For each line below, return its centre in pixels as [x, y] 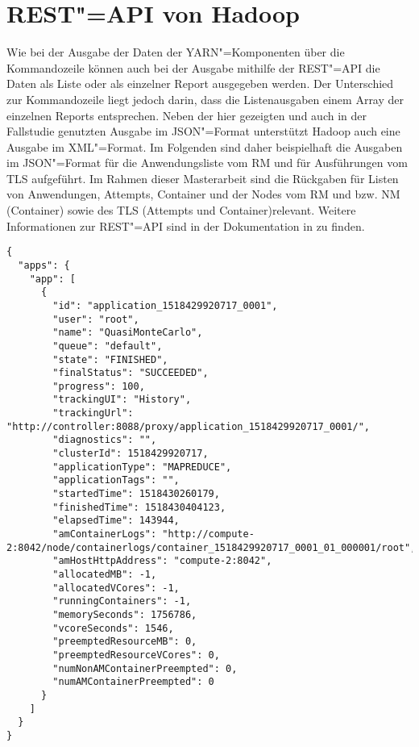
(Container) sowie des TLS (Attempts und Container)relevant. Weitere [181, 210]
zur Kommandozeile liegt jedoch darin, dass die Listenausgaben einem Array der [205, 99]
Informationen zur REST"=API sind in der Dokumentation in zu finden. [186, 225]
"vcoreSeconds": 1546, [113, 628]
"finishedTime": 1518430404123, [139, 507]
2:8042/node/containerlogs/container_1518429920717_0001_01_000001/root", [212, 547]
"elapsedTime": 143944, [116, 521]
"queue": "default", [108, 346]
